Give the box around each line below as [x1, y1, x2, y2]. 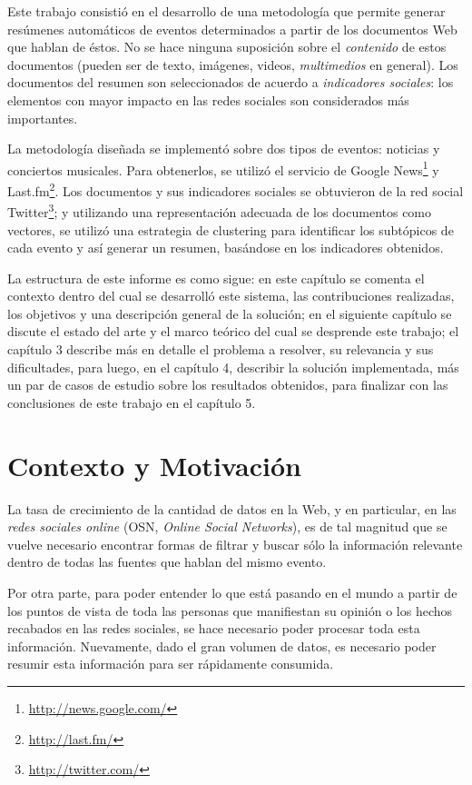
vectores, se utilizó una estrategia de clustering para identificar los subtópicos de [7, 220, 454, 239]
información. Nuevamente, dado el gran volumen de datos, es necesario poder [7, 636, 437, 655]
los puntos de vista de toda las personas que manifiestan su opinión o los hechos [7, 601, 453, 620]
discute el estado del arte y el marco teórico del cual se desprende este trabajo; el [7, 322, 459, 341]
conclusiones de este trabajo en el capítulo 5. [7, 392, 256, 412]
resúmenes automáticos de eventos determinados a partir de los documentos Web [7, 19, 457, 38]
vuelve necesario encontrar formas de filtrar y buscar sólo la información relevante [7, 534, 463, 553]
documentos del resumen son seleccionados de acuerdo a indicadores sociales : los [7, 73, 454, 92]
